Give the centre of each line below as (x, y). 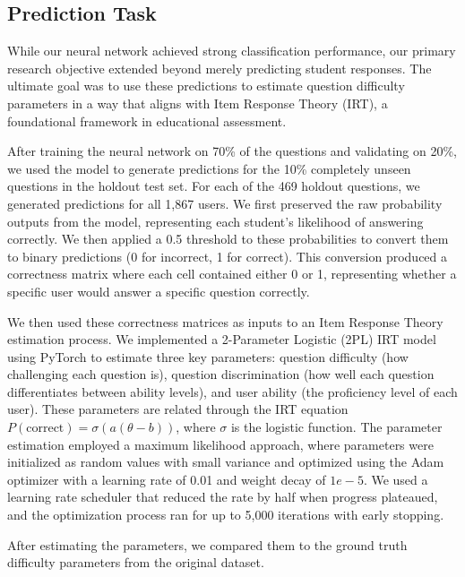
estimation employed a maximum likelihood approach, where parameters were (220, 444)
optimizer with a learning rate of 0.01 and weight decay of (167, 479)
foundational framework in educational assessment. (147, 121)
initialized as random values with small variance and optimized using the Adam (226, 462)
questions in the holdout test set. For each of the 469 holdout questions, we (214, 186)
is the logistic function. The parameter (336, 427)
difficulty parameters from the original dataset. (136, 562)
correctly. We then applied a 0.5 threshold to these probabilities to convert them (228, 239)
